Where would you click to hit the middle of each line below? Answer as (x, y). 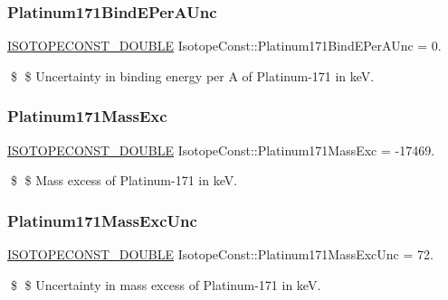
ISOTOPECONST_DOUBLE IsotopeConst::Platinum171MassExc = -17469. (221, 150)
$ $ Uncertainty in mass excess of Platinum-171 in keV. (166, 284)
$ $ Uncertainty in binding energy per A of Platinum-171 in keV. (192, 75)
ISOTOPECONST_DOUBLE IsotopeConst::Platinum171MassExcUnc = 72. (220, 254)
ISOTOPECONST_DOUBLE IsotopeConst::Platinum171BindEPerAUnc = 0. (224, 46)
